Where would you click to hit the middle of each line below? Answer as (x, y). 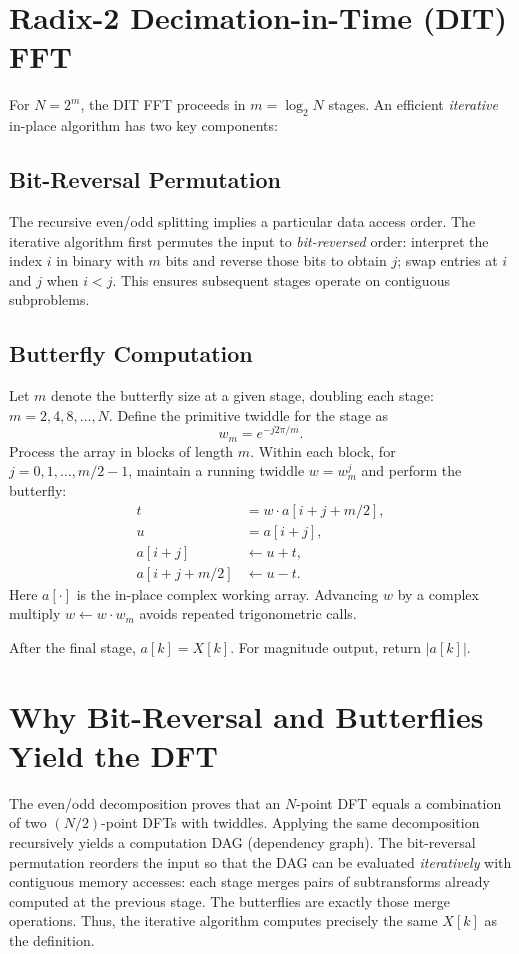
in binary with (100, 260)
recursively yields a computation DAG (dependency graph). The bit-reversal (242, 841)
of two (28, 822)
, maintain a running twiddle (216, 470)
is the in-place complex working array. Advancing (227, 593)
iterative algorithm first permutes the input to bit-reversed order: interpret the (249, 240)
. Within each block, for (323, 450)
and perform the (411, 470)
